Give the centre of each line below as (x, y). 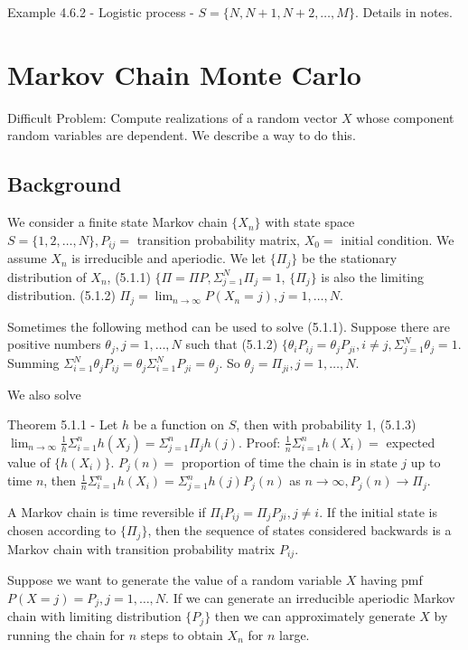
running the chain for (66, 634)
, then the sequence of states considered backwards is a (300, 530)
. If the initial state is (378, 511)
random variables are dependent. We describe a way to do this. (182, 135)
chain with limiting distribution (94, 616)
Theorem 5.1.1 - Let (63, 424)
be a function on (179, 424)
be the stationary (349, 258)
